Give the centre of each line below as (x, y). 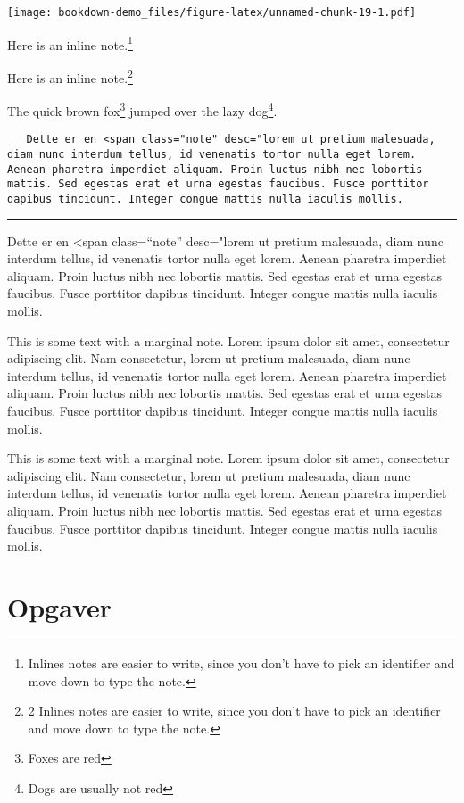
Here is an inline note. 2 (70, 76)
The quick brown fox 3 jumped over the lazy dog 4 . (142, 109)
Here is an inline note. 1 (70, 43)
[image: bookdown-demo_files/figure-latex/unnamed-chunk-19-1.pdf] (212, 12)
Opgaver (60, 606)
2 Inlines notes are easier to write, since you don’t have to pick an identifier (234, 711)
